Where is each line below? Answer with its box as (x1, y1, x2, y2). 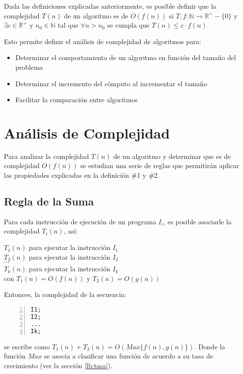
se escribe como (4, 341, 50, 351)
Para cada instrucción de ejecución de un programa (4, 216, 156, 226)
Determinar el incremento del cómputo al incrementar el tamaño (15, 78, 207, 88)
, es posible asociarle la (163, 216, 232, 226)
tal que (57, 20, 79, 30)
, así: (64, 226, 78, 236)
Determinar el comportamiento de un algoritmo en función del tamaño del (15, 52, 236, 62)
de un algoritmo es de (64, 10, 129, 20)
